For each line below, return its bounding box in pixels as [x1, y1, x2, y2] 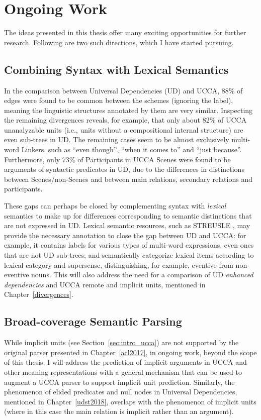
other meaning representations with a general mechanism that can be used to [4, 366, 242, 377]
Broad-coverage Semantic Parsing [4, 313, 182, 329]
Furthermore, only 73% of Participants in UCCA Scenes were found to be [4, 154, 231, 164]
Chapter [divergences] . [4, 289, 73, 299]
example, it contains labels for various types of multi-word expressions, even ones [4, 240, 254, 250]
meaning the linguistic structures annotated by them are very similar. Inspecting [4, 104, 253, 115]
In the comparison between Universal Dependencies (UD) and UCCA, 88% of [4, 85, 243, 95]
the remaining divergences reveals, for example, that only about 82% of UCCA [4, 115, 247, 125]
